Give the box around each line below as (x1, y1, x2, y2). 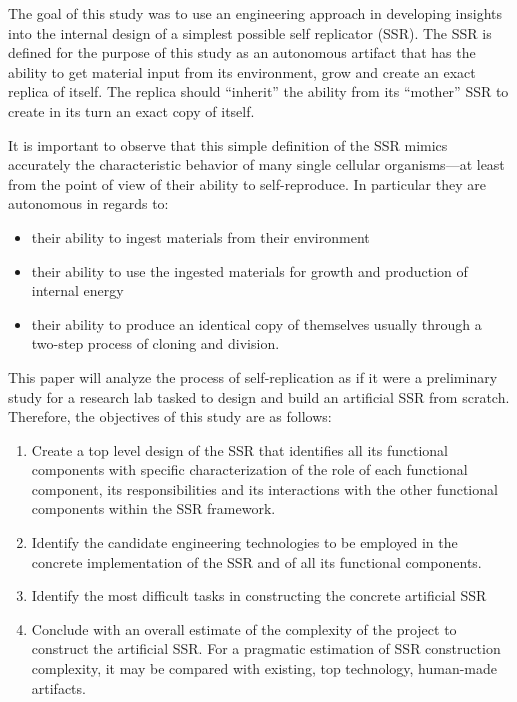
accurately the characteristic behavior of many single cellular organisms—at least (8, 154, 505, 175)
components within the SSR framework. (31, 498, 276, 519)
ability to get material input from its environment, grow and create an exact (8, 61, 476, 82)
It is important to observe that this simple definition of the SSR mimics (8, 134, 448, 155)
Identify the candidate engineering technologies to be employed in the (31, 532, 458, 553)
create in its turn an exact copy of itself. (8, 100, 255, 121)
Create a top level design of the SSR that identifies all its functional (31, 439, 448, 460)
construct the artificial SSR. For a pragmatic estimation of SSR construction (31, 638, 501, 659)
